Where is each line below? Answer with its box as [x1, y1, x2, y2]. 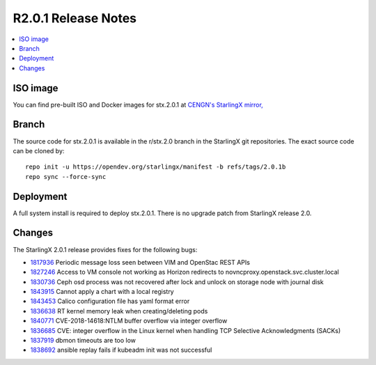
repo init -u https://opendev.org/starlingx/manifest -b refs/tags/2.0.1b [25, 163, 286, 171]
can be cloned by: [13, 146, 65, 155]
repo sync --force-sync [25, 173, 107, 180]
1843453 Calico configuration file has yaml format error [30, 297, 190, 306]
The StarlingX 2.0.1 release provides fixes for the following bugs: [13, 245, 198, 254]
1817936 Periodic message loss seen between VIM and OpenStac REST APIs [30, 258, 251, 266]
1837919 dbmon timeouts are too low [30, 336, 136, 345]
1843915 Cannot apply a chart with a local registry [30, 288, 174, 296]
